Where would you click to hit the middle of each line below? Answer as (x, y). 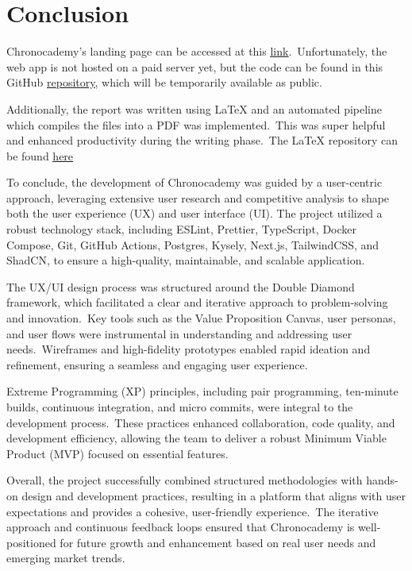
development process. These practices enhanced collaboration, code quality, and (201, 422)
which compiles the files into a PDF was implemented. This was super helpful (196, 124)
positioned (31, 542)
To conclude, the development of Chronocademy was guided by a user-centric (194, 182)
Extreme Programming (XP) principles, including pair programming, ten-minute (202, 391)
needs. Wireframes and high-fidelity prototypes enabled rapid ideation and (189, 349)
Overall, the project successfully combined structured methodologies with (185, 480)
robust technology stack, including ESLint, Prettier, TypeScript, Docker (182, 229)
